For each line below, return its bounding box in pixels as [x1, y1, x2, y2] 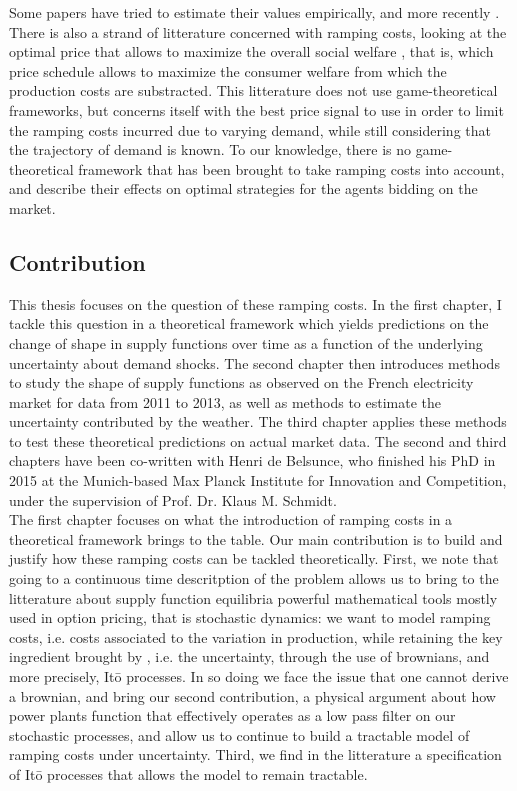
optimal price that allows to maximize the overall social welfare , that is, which [9, 41, 494, 62]
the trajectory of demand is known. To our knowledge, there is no [9, 139, 412, 160]
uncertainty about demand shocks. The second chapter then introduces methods [9, 352, 500, 373]
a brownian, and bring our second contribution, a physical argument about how [9, 685, 496, 706]
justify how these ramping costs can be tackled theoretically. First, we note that [9, 548, 499, 569]
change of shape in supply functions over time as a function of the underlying [9, 332, 483, 353]
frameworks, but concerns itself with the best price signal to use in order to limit [9, 99, 504, 120]
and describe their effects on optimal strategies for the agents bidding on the [9, 178, 478, 199]
